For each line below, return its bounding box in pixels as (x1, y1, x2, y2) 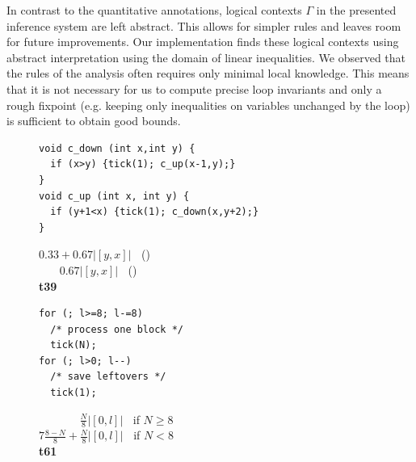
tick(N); (50, 339, 97, 351)
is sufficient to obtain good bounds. (6, 112, 181, 129)
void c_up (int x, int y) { (39, 190, 190, 202)
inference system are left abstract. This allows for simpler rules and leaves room (6, 17, 401, 34)
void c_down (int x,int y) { (39, 142, 195, 154)
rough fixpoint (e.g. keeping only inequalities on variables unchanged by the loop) (6, 96, 410, 113)
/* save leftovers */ (50, 371, 166, 383)
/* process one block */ (50, 323, 183, 335)
